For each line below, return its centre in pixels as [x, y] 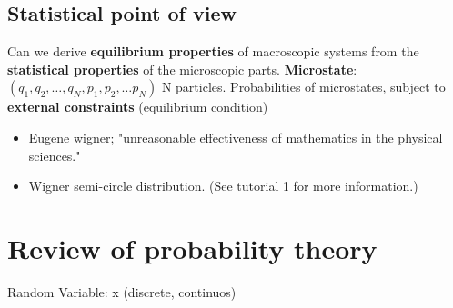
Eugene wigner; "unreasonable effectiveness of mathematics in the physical [236, 137]
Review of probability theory [192, 248]
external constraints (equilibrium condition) [138, 107]
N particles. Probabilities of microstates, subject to [303, 87]
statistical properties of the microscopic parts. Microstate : [182, 69]
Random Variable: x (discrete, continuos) [122, 291]
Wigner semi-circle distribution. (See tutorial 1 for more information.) [223, 186]
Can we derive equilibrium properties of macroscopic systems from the [213, 51]
